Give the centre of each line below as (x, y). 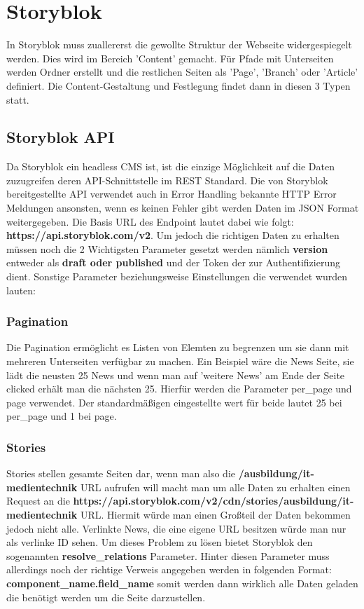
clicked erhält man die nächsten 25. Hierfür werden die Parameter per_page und (179, 389)
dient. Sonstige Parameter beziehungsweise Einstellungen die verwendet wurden (177, 276)
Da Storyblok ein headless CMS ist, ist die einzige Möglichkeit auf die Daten (170, 166)
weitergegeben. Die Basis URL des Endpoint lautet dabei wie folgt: (150, 221)
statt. (18, 99)
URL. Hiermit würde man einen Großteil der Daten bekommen (215, 515)
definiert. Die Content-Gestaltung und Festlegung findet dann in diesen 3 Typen (178, 85)
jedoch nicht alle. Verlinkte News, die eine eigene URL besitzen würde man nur (176, 528)
